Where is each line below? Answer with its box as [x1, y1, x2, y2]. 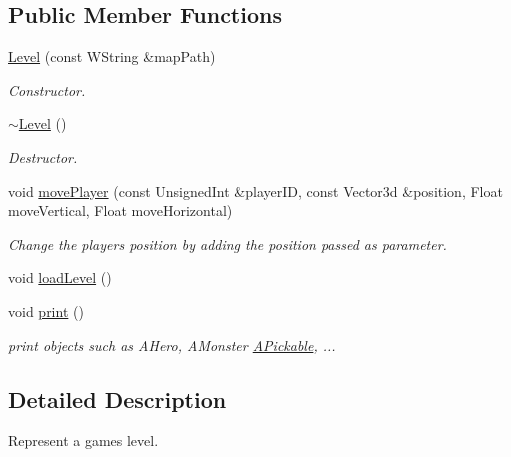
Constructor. [8, 79, 86, 100]
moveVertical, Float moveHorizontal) [8, 200, 233, 221]
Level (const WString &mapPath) [8, 46, 216, 67]
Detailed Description [8, 383, 227, 414]
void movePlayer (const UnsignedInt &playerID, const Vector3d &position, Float [8, 180, 503, 201]
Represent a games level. [8, 430, 159, 451]
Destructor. [8, 146, 78, 167]
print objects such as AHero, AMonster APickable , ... [8, 334, 336, 355]
